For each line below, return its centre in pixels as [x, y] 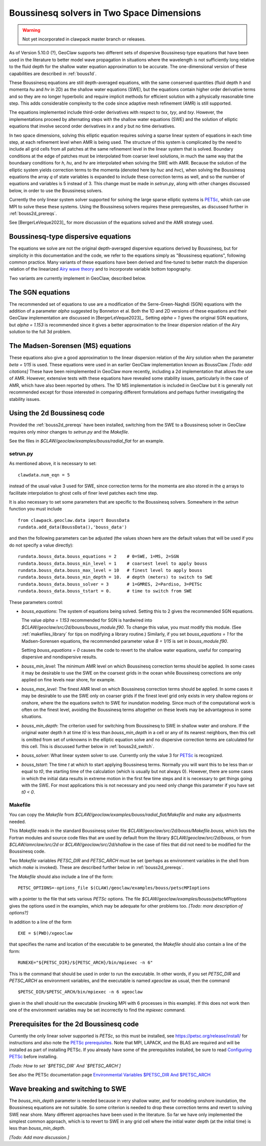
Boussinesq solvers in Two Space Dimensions [105, 13]
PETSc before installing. [33, 1057]
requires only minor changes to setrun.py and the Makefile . [69, 432]
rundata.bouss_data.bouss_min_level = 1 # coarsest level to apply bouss [113, 563]
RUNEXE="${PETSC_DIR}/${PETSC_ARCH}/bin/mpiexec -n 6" [85, 963]
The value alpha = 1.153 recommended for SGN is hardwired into [87, 620]
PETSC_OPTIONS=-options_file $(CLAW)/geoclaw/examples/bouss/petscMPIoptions [114, 888]
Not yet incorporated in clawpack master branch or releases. [84, 39]
